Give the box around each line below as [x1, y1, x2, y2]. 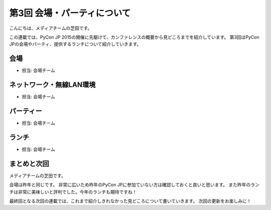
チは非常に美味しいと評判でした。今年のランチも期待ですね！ [9, 188, 137, 195]
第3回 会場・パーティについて [9, 8, 131, 19]
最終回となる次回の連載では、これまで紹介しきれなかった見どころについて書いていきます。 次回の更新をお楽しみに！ [9, 198, 251, 204]
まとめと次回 [9, 159, 49, 168]
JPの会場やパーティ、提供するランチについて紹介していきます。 [9, 41, 142, 47]
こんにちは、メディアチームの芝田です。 [9, 25, 92, 31]
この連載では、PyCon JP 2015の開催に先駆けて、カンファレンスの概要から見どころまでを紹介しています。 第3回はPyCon [9, 34, 259, 40]
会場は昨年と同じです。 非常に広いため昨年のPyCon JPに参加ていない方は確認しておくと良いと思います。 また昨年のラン [9, 182, 259, 188]
